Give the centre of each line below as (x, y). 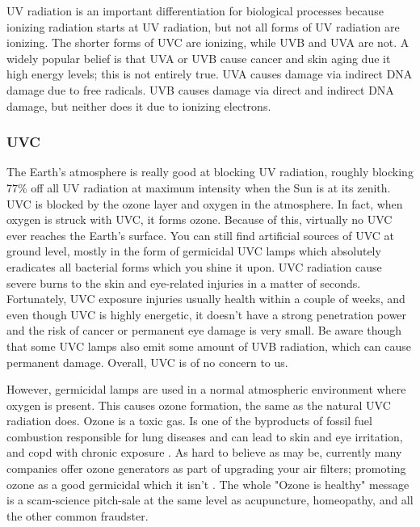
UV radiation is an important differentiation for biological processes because (195, 11)
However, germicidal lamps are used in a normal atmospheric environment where (206, 389)
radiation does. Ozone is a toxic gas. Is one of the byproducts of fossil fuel (189, 421)
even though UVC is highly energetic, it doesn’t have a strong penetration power (207, 314)
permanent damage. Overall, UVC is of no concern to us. (147, 362)
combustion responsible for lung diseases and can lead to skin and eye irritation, (205, 436)
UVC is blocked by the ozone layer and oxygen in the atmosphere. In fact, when (205, 203)
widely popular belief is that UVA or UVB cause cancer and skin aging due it (199, 58)
